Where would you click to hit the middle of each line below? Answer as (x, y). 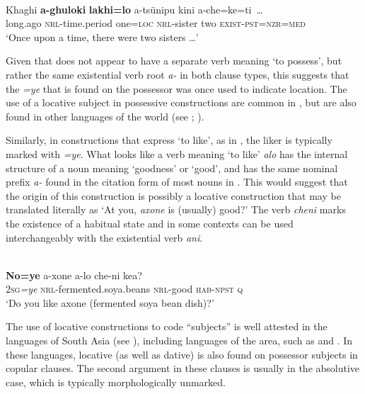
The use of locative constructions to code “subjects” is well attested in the (167, 326)
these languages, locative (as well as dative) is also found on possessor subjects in (182, 354)
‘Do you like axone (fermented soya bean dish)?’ (110, 302)
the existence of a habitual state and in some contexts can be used (150, 223)
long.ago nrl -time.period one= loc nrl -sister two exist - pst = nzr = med (156, 23)
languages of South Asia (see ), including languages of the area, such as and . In (179, 340)
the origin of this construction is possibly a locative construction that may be (173, 195)
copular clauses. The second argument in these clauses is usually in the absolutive (183, 368)
